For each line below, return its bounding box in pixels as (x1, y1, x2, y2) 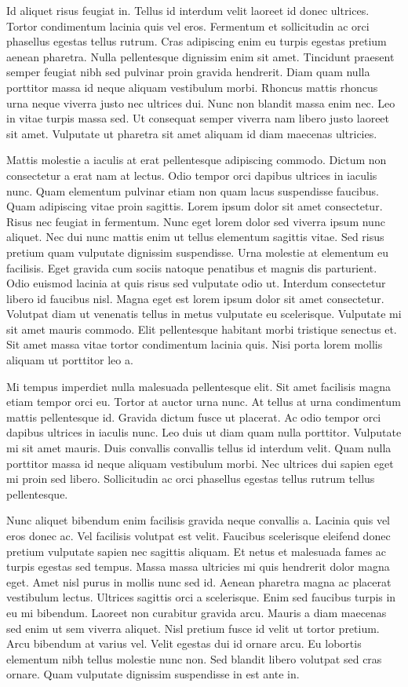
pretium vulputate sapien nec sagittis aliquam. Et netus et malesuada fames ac (6, 543, 387, 559)
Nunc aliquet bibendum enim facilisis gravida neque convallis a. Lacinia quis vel (6, 512, 391, 528)
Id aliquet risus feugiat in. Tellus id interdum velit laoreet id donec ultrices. (6, 2, 370, 18)
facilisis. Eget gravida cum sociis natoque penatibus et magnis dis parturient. (6, 259, 377, 276)
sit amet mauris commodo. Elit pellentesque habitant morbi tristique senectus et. (6, 320, 397, 337)
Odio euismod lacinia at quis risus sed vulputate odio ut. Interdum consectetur (6, 275, 386, 291)
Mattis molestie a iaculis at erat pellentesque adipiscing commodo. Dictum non (6, 152, 387, 168)
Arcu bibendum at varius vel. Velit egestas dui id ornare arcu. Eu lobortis (6, 635, 362, 652)
